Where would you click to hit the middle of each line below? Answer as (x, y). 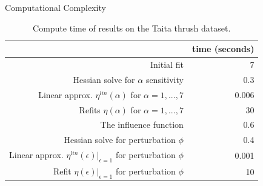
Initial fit (167, 65)
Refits (90, 109)
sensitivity (165, 79)
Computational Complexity (55, 7)
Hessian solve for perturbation (120, 140)
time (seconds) (223, 49)
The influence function (142, 125)
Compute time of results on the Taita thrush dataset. (132, 28)
